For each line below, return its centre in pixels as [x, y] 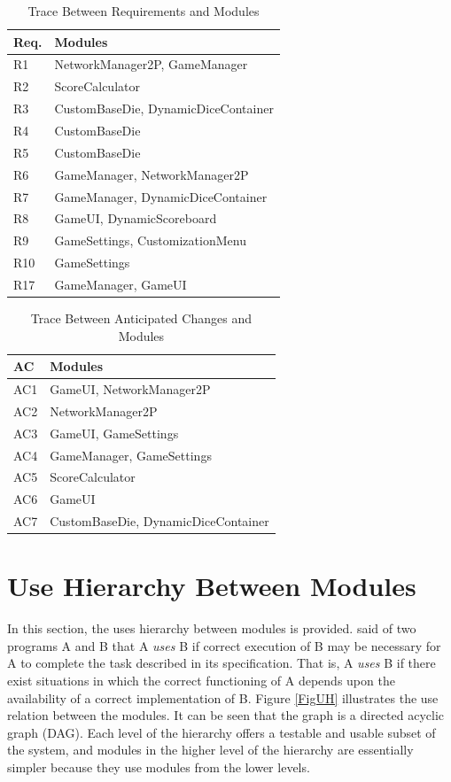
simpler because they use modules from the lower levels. [159, 767]
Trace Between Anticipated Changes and [141, 317]
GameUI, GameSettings [114, 433]
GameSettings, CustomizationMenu [150, 240]
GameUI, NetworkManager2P [130, 389]
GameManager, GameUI [121, 284]
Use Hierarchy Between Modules [212, 586]
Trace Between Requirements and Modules [144, 11]
